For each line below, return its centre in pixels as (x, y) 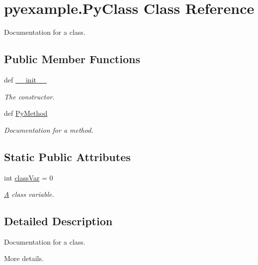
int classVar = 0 (29, 177)
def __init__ (25, 79)
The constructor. (29, 96)
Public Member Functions (72, 59)
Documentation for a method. (49, 130)
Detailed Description (58, 221)
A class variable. (29, 194)
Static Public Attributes (67, 156)
